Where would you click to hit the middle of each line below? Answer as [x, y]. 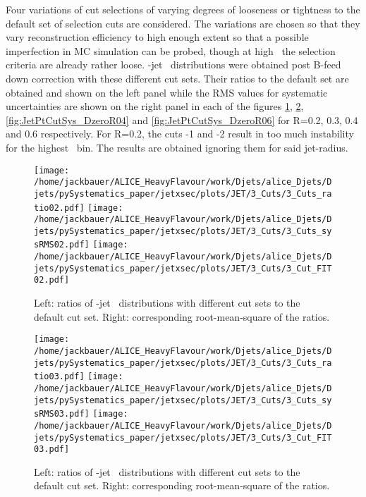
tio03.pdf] [59, 377]
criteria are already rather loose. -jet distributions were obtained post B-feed [173, 65]
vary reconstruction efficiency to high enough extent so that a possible [157, 37]
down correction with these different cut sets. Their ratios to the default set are [177, 78]
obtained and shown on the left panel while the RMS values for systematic [167, 92]
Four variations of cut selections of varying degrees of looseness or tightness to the [183, 9]
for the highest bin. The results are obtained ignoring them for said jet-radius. [177, 147]
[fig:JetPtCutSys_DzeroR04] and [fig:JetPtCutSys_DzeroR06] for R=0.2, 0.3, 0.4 [182, 119]
